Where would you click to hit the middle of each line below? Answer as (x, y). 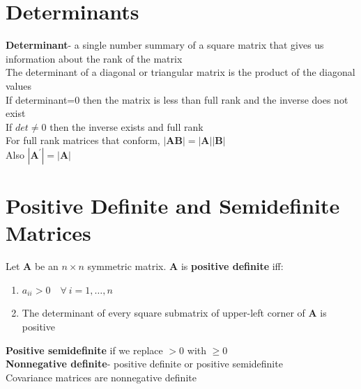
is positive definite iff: (232, 266)
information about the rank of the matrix (94, 58)
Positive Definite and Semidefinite (173, 206)
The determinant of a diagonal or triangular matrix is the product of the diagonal (180, 72)
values (19, 85)
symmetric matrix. (127, 266)
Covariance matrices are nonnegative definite (101, 377)
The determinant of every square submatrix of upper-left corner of (163, 313)
